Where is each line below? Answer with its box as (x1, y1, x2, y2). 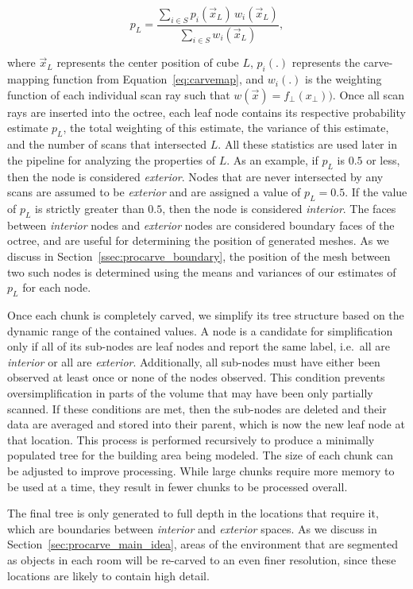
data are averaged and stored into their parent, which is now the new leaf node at (7, 416, 405, 432)
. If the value (345, 184, 407, 200)
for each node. (22, 279, 91, 296)
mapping (7, 71, 49, 87)
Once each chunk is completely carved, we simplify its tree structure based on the (7, 307, 404, 323)
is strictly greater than (35, 200, 145, 217)
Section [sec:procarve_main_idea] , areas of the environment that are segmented (7, 536, 398, 552)
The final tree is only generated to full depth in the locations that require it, (7, 505, 379, 521)
